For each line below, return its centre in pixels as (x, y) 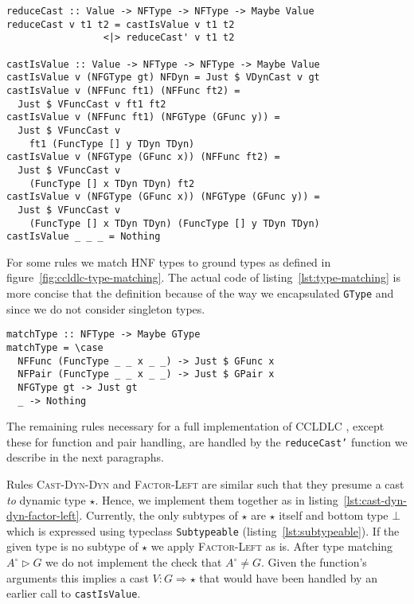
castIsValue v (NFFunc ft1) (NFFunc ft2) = (123, 90)
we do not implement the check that (134, 562)
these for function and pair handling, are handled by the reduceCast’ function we (207, 441)
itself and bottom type (334, 515)
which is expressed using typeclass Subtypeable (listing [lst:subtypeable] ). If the (203, 530)
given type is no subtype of (72, 546)
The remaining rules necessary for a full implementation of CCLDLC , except (195, 426)
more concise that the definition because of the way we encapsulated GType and (200, 293)
